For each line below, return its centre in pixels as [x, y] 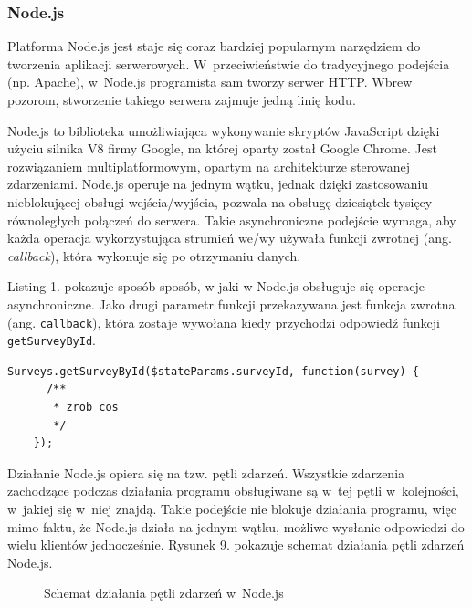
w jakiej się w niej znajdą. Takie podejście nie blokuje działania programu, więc [232, 508]
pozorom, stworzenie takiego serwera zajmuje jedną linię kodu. [182, 100]
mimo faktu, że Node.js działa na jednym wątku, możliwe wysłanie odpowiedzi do [236, 526]
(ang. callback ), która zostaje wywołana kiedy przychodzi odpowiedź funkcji [224, 322]
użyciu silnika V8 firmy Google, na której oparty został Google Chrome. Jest [222, 148]
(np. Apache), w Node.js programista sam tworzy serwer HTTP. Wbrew [210, 82]
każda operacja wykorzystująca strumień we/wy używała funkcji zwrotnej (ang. [230, 238]
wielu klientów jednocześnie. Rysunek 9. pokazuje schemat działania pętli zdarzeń [236, 545]
